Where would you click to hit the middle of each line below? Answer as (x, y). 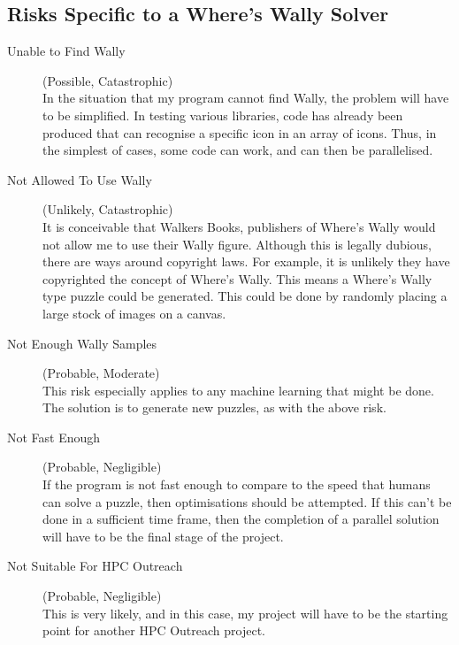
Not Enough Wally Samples (82, 343)
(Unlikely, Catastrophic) (108, 209)
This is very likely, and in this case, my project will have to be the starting (245, 613)
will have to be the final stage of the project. (163, 536)
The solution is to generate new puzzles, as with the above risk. (214, 407)
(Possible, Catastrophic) (108, 80)
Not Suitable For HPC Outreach (95, 566)
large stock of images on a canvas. (134, 313)
